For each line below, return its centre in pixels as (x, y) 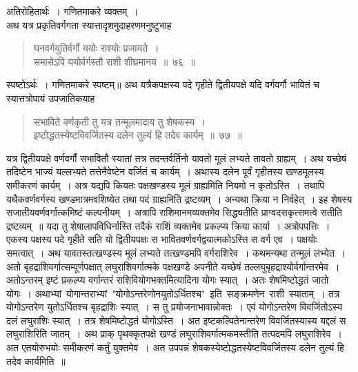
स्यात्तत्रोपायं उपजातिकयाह (51, 98)
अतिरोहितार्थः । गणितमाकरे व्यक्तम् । (72, 11)
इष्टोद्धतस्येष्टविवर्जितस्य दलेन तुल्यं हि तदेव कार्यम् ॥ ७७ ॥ (138, 135)
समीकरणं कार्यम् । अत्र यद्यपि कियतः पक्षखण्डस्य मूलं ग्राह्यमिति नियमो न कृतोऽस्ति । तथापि (166, 185)
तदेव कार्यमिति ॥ (36, 361)
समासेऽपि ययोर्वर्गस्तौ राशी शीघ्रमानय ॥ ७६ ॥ (114, 61)
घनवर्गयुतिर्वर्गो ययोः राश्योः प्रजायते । (96, 48)
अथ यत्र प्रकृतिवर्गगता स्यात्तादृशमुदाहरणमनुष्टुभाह (89, 25)
